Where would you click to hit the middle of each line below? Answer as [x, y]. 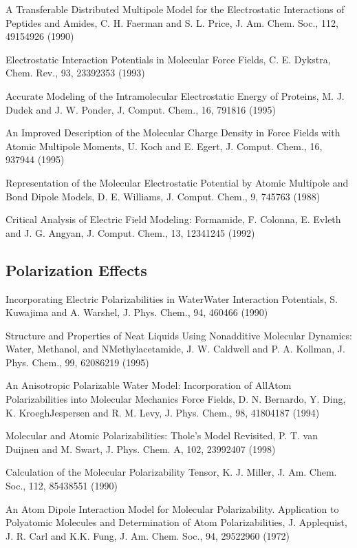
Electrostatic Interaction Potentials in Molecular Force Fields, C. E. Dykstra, [168, 59]
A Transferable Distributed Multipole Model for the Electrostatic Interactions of [175, 9]
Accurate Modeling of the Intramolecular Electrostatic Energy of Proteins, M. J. [175, 95]
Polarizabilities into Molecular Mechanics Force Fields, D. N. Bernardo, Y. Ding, [176, 399]
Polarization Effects [76, 270]
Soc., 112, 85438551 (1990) [62, 486]
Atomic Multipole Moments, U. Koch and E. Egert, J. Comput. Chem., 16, [164, 146]
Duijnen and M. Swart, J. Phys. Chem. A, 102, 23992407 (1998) [141, 449]
